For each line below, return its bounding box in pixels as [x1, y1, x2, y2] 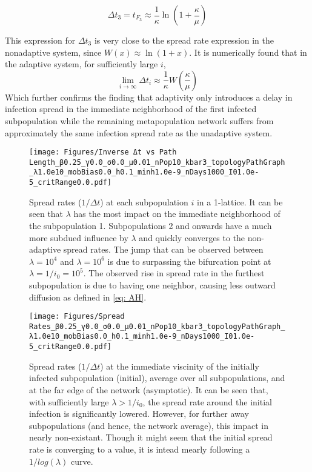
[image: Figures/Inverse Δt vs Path [29, 148, 177, 157]
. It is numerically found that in [189, 45, 307, 58]
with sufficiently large [29, 395, 109, 408]
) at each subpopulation [100, 195, 188, 208]
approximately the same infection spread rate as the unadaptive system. [5, 126, 273, 139]
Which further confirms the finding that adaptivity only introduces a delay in [5, 90, 293, 103]
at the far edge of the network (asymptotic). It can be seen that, [29, 383, 268, 396]
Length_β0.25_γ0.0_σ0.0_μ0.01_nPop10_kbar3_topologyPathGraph [29, 158, 285, 167]
